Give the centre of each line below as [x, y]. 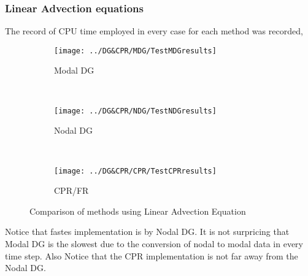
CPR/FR [71, 190]
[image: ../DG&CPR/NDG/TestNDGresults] [135, 111]
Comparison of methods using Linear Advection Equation [138, 211]
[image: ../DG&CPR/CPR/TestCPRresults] [135, 171]
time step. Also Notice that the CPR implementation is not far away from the [152, 255]
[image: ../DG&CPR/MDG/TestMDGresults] [135, 51]
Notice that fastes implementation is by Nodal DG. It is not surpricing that [147, 232]
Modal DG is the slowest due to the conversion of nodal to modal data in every [154, 243]
